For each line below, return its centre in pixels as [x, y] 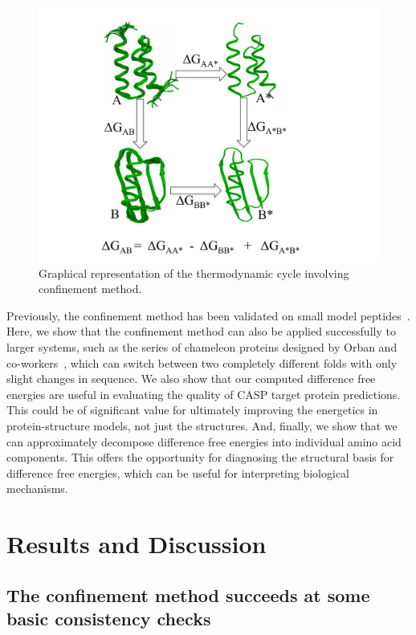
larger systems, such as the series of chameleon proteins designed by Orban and [202, 346]
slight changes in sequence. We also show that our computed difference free [191, 379]
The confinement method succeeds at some [188, 594]
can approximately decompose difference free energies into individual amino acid [204, 441]
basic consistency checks [109, 619]
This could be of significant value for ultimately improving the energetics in [192, 410]
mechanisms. [37, 488]
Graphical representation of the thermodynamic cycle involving [194, 273]
